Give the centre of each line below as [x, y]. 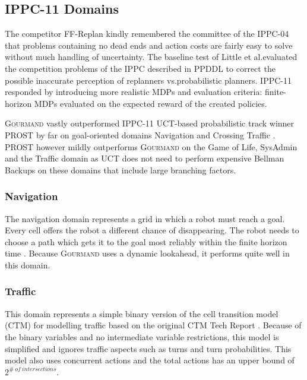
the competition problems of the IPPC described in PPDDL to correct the [140, 68]
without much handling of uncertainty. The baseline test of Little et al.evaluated [151, 57]
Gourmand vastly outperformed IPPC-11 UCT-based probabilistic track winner [150, 123]
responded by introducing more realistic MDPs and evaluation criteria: [134, 92]
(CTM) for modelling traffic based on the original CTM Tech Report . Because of [153, 325]
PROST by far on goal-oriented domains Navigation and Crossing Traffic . [140, 134]
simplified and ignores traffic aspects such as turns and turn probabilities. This [148, 348]
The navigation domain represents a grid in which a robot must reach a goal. [145, 218]
